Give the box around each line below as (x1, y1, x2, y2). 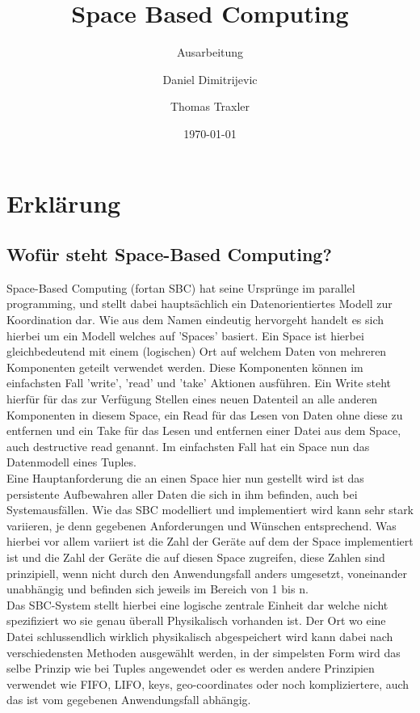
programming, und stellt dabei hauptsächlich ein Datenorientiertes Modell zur (6, 295, 393, 312)
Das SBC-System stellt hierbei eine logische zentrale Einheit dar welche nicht (6, 596, 388, 613)
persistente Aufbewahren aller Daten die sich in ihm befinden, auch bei (6, 485, 358, 502)
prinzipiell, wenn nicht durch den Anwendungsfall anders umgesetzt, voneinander (6, 564, 407, 581)
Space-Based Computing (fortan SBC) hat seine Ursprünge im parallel (6, 279, 355, 296)
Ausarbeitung (176, 44, 244, 61)
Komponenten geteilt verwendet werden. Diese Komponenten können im (6, 358, 363, 375)
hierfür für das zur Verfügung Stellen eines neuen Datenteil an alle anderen (6, 390, 378, 407)
